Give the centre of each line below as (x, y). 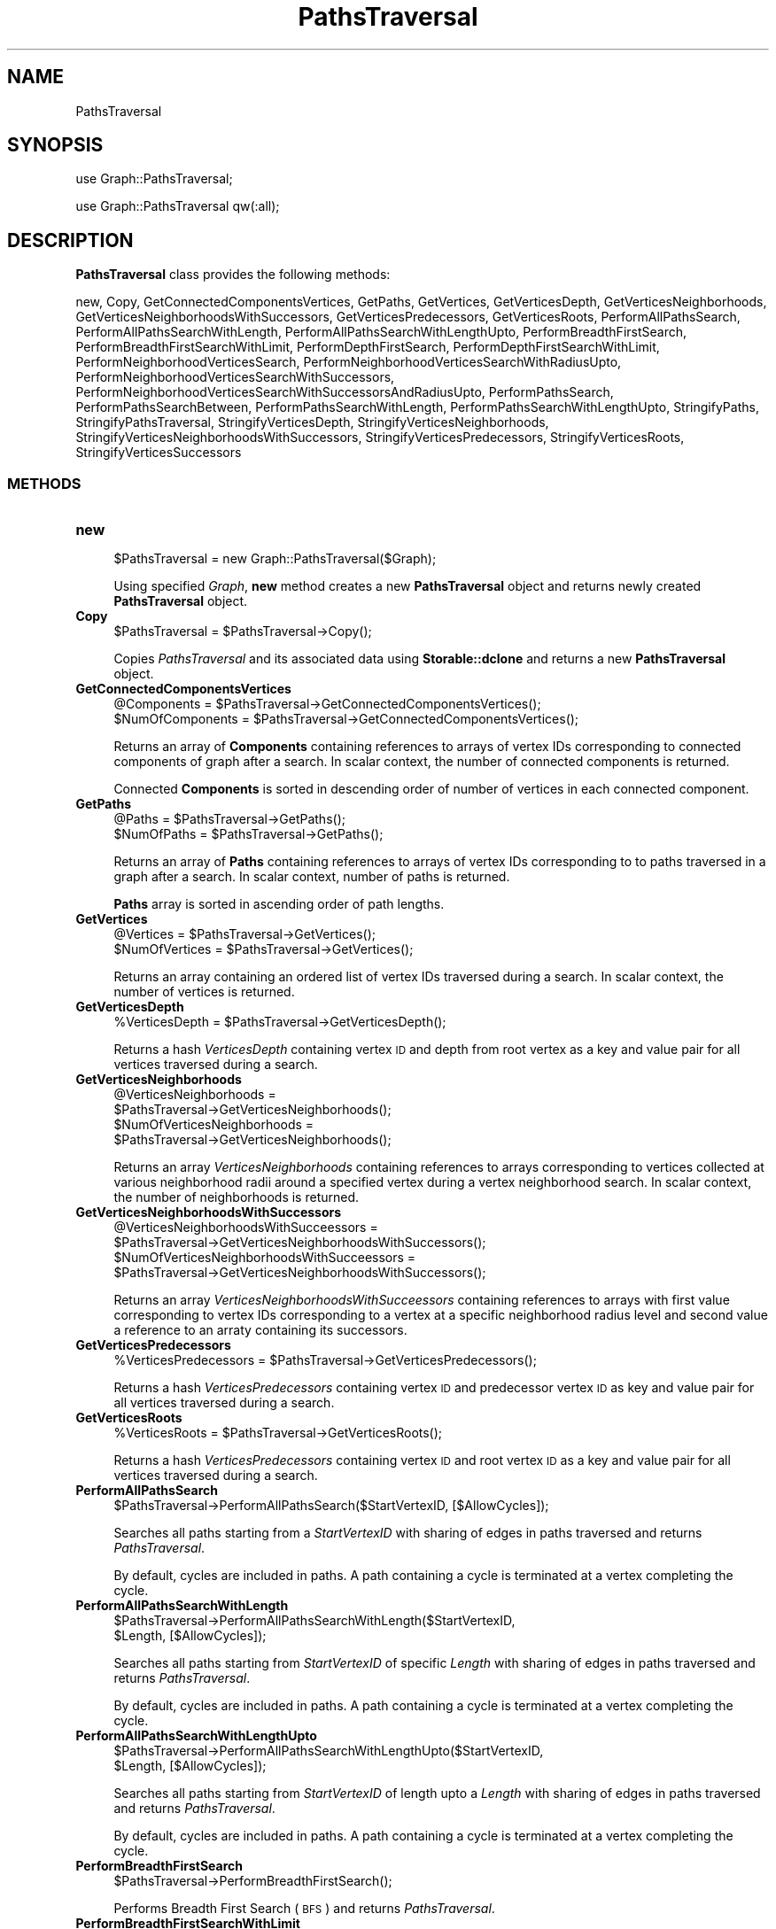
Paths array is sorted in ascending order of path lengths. (279, 904)
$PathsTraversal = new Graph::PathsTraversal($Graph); (275, 559)
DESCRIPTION (70, 240)
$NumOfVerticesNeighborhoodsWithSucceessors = (265, 1258)
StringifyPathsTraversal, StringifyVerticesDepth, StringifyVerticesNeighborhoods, (312, 422)
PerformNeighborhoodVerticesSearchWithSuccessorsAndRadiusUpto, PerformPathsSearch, (345, 392)
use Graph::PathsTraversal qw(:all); (178, 206)
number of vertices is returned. (204, 992)
